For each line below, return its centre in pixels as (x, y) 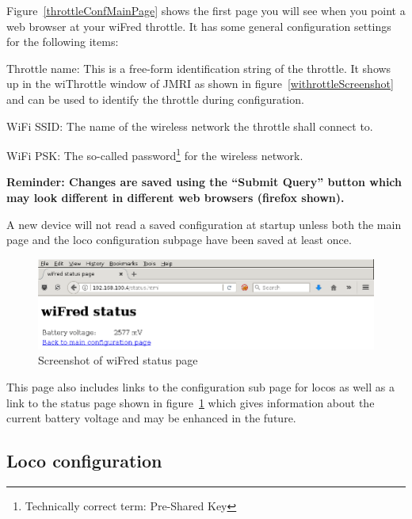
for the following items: (63, 42)
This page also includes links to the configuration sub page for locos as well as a (200, 387)
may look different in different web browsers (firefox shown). (175, 197)
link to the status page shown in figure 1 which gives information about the (191, 402)
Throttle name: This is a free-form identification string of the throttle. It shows (199, 68)
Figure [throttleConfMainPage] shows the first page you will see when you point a (206, 10)
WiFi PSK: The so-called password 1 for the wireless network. (155, 154)
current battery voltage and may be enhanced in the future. (151, 418)
